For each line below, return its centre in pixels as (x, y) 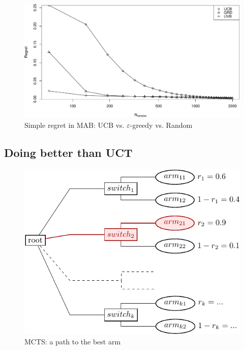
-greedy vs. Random (161, 125)
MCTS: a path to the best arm (73, 341)
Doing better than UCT (68, 152)
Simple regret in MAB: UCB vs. (74, 125)
